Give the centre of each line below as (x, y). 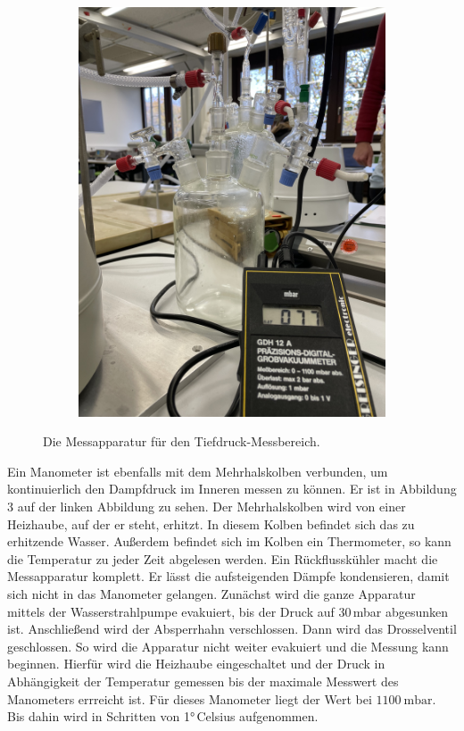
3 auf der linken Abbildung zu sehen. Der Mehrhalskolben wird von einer (207, 507)
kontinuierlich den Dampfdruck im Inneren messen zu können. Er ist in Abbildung (232, 489)
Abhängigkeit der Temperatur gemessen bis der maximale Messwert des (203, 681)
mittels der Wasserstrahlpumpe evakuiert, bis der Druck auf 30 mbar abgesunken (228, 611)
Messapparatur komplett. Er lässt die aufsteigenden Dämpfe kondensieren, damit (228, 576)
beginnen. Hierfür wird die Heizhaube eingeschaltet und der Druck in (196, 664)
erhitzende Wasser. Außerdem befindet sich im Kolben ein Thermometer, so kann (229, 541)
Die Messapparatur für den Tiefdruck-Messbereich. (182, 441)
